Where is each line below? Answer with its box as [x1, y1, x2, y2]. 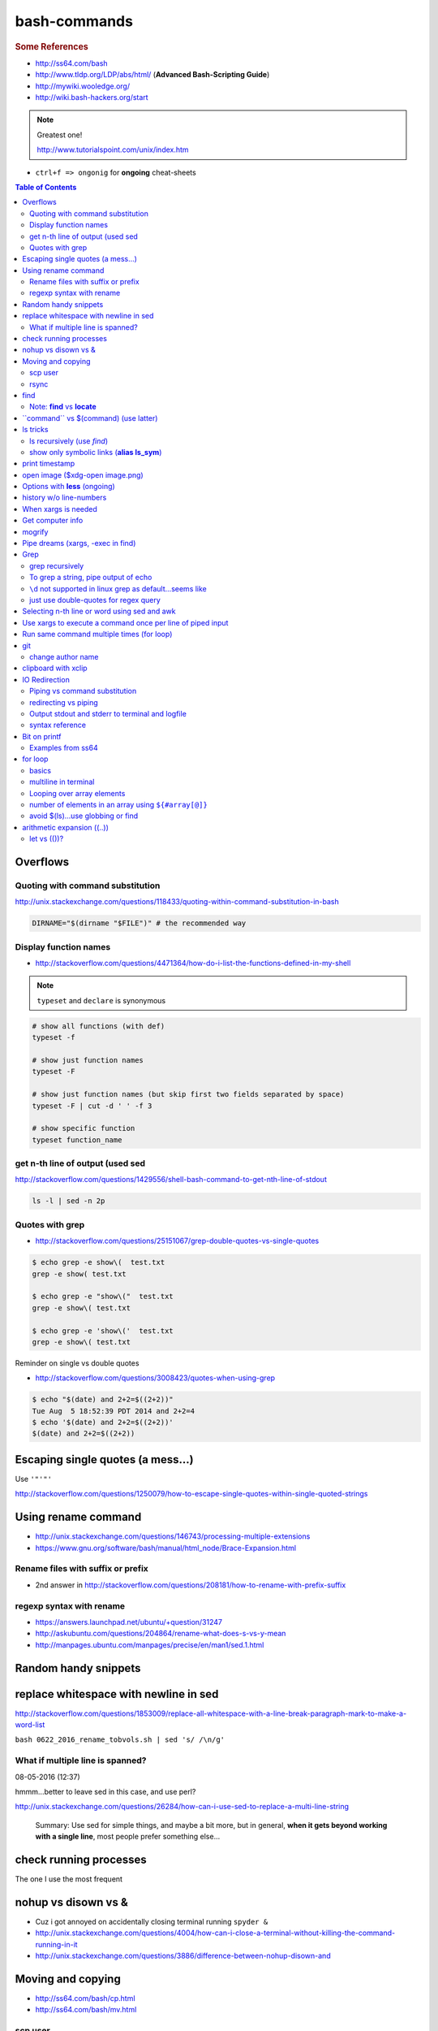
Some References [15, 41, 88, 52]
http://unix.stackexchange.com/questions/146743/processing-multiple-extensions [35, 1531, 311, 1541]
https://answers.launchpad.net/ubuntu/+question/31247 [35, 1617, 223, 1626]
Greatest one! [36, 130, 83, 140]
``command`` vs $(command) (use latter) [22, 413, 158, 422]
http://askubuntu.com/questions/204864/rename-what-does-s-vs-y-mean [35, 1629, 286, 1639]
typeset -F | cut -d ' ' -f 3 [32, 1101, 152, 1111]
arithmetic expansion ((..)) [22, 822, 109, 832]
